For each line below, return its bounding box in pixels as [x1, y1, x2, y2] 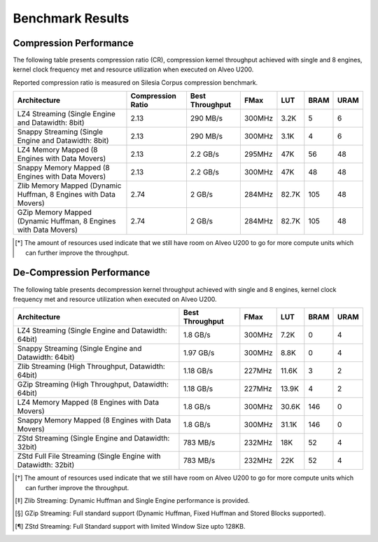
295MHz [244, 149, 273, 159]
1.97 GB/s [183, 348, 215, 358]
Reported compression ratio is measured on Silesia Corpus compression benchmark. [13, 78, 258, 87]
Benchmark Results [13, 11, 129, 26]
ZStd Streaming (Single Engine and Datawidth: [17, 433, 170, 443]
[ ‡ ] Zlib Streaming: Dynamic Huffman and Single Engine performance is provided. [15, 496, 250, 505]
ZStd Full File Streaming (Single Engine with [17, 452, 161, 461]
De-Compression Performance [13, 267, 150, 279]
